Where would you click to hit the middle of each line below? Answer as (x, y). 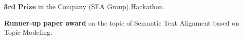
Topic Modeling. (28, 32)
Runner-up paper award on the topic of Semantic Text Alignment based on (121, 22)
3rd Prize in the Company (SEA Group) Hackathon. (84, 6)
